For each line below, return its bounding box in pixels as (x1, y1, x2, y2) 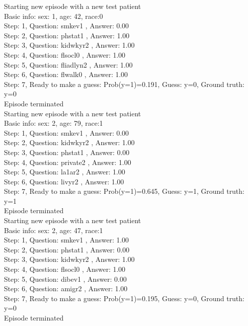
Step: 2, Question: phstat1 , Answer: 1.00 (4, 30, 130, 40)
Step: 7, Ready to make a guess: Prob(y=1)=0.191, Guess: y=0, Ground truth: (4, 79, 245, 89)
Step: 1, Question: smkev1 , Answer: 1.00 (4, 235, 129, 245)
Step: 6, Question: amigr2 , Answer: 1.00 (4, 283, 128, 294)
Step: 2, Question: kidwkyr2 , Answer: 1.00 (4, 137, 135, 148)
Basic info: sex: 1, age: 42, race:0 (4, 10, 103, 21)
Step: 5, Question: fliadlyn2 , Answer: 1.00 (4, 59, 133, 70)
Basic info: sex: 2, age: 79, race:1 (4, 118, 103, 128)
